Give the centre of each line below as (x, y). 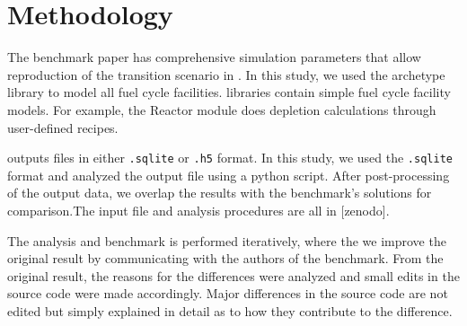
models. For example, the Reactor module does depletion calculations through (222, 109)
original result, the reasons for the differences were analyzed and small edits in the (233, 275)
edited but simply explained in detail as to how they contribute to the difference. (230, 310)
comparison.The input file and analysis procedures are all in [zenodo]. (198, 210)
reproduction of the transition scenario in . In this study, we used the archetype (226, 74)
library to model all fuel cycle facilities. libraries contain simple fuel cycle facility (229, 92)
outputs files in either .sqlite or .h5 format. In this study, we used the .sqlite (230, 158)
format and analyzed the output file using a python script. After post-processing (229, 175)
